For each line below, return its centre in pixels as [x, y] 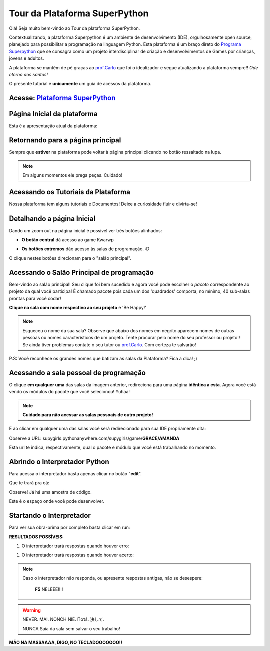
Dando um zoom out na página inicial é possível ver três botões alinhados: [86, 230]
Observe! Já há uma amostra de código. [50, 492]
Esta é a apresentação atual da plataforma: [53, 126]
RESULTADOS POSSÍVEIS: [37, 537]
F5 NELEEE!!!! [49, 589]
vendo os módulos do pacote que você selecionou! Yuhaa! [69, 392]
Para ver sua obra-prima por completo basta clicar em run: [70, 527]
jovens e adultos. [27, 58]
